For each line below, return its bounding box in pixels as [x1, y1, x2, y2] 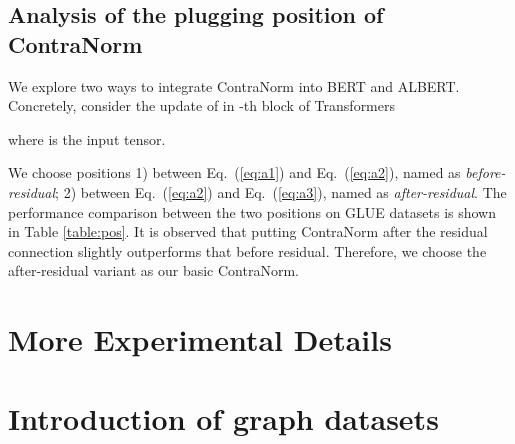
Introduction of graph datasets [8, 397, 439, 438]
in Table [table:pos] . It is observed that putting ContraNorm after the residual [8, 221, 488, 242]
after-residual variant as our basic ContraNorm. [8, 260, 299, 281]
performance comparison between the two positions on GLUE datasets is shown [8, 201, 496, 222]
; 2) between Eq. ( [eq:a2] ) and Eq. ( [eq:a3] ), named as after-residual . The [55, 181, 507, 202]
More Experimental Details [8, 319, 392, 360]
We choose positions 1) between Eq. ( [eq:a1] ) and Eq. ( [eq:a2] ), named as [8, 162, 461, 183]
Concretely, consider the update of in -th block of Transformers [8, 95, 396, 116]
